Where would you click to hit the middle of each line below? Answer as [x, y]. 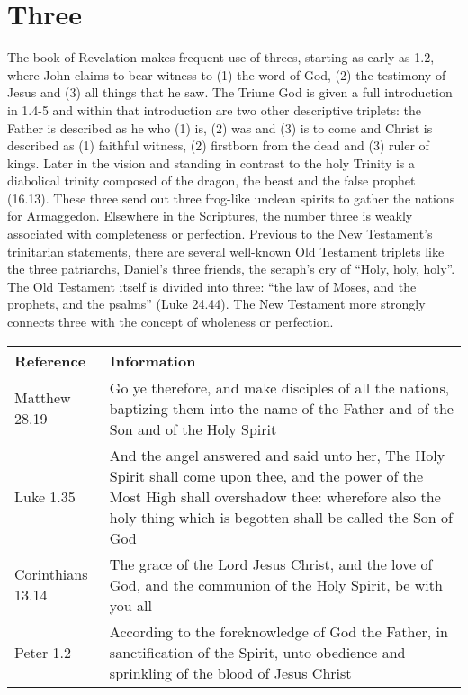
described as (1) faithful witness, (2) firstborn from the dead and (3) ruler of [218, 145]
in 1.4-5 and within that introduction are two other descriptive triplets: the [215, 109]
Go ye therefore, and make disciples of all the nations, [279, 387]
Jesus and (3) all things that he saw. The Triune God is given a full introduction [230, 92]
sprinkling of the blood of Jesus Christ [230, 672]
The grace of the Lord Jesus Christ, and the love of [271, 564]
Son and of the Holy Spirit [193, 429]
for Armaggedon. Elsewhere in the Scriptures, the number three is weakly [210, 216]
